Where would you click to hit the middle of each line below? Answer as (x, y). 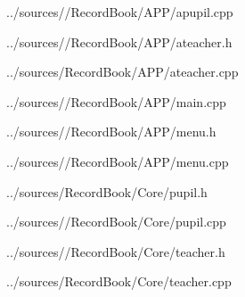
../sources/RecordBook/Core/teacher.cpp (119, 281)
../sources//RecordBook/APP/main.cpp (116, 101)
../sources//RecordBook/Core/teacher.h (116, 251)
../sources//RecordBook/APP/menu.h (111, 132)
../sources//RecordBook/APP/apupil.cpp (120, 12)
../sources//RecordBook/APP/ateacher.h (119, 41)
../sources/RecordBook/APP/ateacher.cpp (122, 72)
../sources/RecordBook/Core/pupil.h (107, 191)
